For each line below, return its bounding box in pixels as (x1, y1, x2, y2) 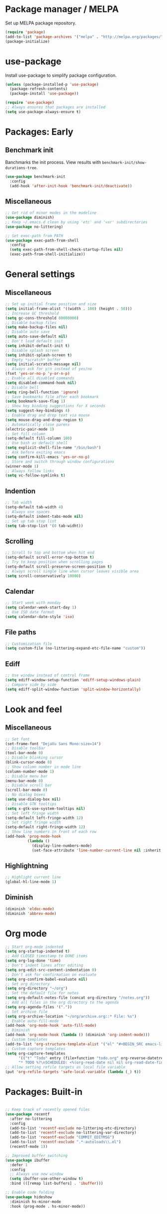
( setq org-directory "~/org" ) (5, 986, 68, 991)
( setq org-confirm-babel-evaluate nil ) (5, 977, 88, 982)
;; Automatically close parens (5, 422, 70, 427)
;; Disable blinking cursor (5, 755, 64, 760)
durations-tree (5, 165, 37, 170)
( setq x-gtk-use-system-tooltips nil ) (5, 806, 85, 811)
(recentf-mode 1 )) (9, 1144, 48, 1149)
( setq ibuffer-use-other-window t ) (9, 1176, 83, 1182)
